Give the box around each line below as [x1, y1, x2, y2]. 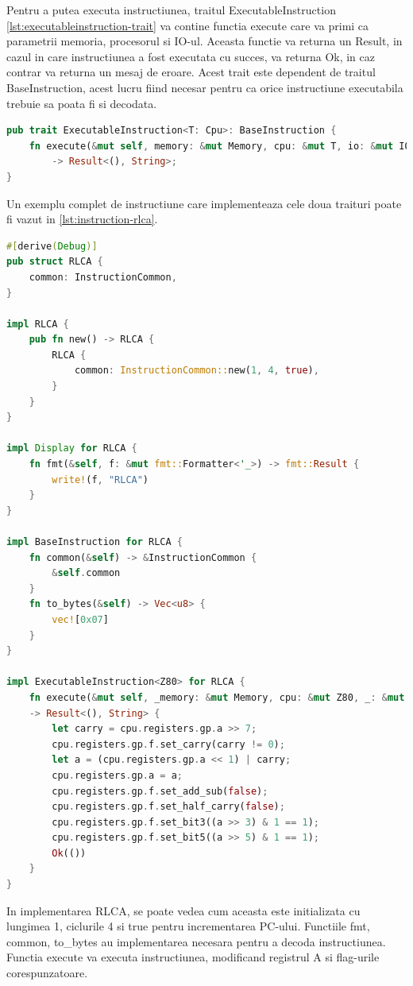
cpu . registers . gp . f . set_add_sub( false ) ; [52, 785, 268, 797]
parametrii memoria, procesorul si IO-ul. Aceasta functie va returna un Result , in [6, 33, 403, 49]
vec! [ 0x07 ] [52, 613, 109, 625]
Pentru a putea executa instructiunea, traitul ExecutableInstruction [6, 2, 336, 17]
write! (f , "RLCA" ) [52, 474, 149, 485]
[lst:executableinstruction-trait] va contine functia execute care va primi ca [6, 17, 369, 33]
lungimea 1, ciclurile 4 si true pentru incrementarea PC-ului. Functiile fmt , [6, 918, 370, 934]
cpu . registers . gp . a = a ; [52, 769, 183, 781]
